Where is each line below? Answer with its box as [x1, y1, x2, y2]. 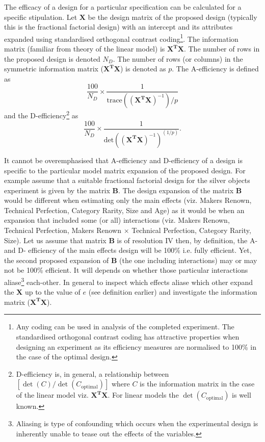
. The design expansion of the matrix [118, 185, 234, 195]
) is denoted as [120, 63, 166, 74]
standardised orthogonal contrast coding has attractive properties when [16, 331, 240, 342]
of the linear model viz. [16, 389, 89, 400]
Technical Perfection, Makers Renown [4, 225, 121, 236]
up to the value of [24, 287, 81, 297]
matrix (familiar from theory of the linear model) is [4, 43, 165, 54]
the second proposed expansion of [4, 254, 109, 265]
